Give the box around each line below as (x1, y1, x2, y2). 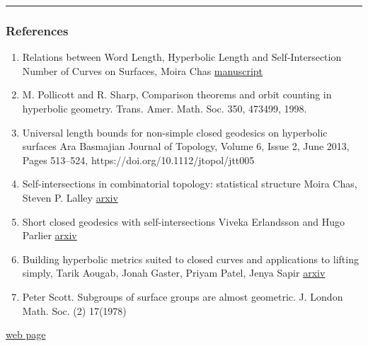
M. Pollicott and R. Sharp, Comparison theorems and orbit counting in (22, 87, 332, 102)
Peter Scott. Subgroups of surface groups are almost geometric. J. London (22, 289, 343, 304)
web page (6, 327, 46, 342)
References (6, 21, 69, 39)
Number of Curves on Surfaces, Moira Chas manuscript (22, 63, 263, 78)
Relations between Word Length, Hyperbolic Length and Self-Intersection (22, 50, 342, 64)
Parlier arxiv (22, 228, 77, 243)
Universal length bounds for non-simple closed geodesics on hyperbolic (22, 125, 328, 139)
